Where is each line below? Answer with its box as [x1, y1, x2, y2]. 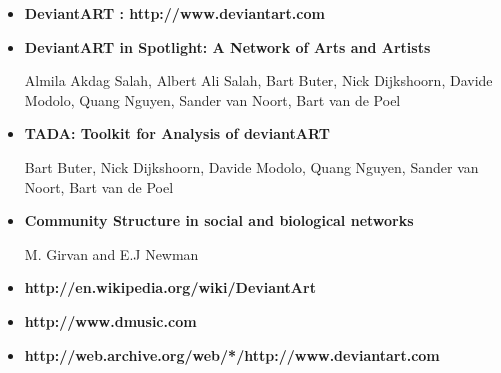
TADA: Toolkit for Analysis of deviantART [24, 123, 330, 144]
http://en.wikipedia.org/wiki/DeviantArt [24, 277, 316, 298]
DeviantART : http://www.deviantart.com [24, 3, 325, 23]
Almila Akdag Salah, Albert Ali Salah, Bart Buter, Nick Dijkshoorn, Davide [24, 70, 493, 91]
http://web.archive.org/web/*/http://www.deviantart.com [24, 344, 440, 365]
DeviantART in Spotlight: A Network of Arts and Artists [24, 36, 431, 57]
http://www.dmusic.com [24, 310, 197, 331]
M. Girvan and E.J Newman [24, 243, 199, 264]
